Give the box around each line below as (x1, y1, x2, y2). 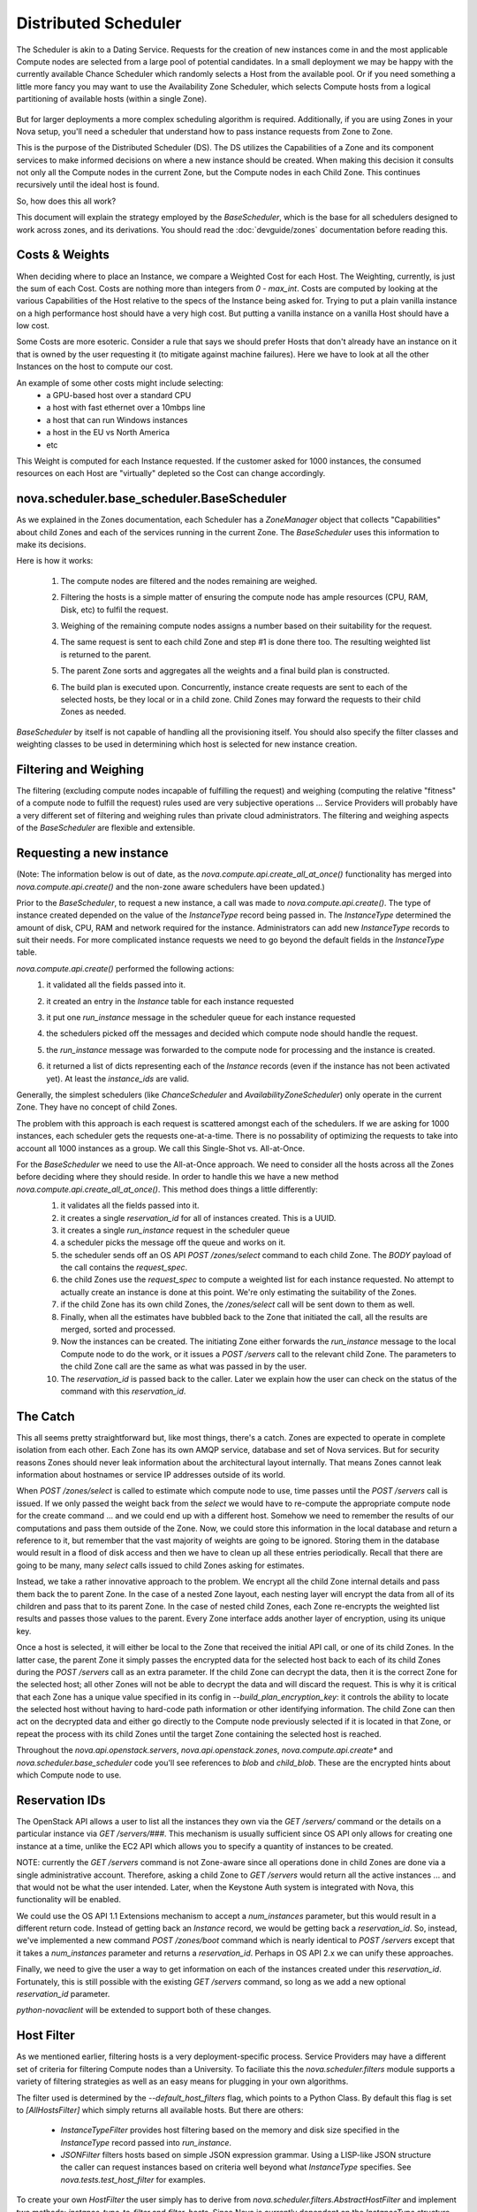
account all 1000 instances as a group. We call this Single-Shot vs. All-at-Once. (16, 1142, 305, 1154)
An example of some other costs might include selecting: (16, 377, 224, 388)
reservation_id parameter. (16, 1989, 110, 2000)
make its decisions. (16, 540, 87, 550)
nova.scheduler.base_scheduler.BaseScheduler (16, 491, 287, 506)
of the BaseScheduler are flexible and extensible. (16, 823, 196, 833)
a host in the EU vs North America (46, 427, 170, 438)
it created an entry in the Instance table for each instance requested (46, 995, 294, 1006)
